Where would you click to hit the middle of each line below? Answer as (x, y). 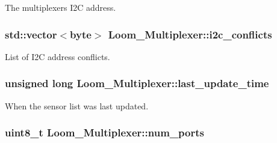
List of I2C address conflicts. (58, 56)
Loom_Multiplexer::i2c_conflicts (190, 34)
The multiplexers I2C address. (61, 7)
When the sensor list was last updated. (77, 105)
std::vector (31, 34)
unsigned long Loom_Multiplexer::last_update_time (137, 83)
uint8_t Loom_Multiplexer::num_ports (104, 132)
